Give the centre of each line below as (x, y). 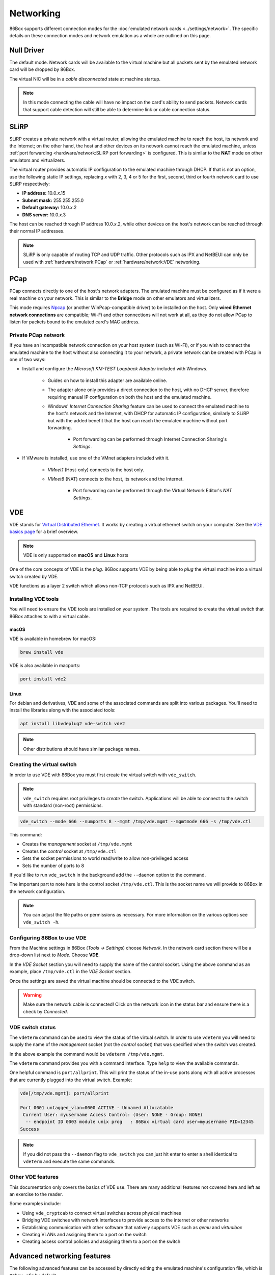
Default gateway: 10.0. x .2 (49, 208)
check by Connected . (46, 1011)
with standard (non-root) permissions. (63, 805)
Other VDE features (34, 1177)
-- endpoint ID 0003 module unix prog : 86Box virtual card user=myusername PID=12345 (140, 1122)
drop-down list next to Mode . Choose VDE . (54, 955)
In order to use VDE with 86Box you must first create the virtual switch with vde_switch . (103, 775)
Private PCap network (37, 335)
